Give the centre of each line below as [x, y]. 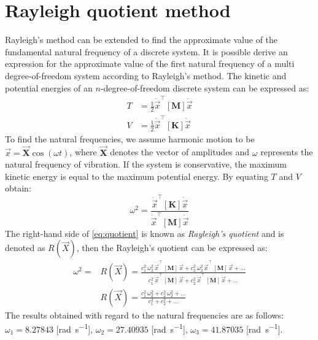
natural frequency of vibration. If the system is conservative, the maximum [146, 164]
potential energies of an [49, 87]
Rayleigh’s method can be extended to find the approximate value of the [142, 40]
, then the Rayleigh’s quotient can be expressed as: [172, 248]
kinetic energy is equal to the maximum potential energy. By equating [137, 176]
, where [83, 152]
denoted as [25, 248]
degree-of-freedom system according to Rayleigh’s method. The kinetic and [146, 75]
